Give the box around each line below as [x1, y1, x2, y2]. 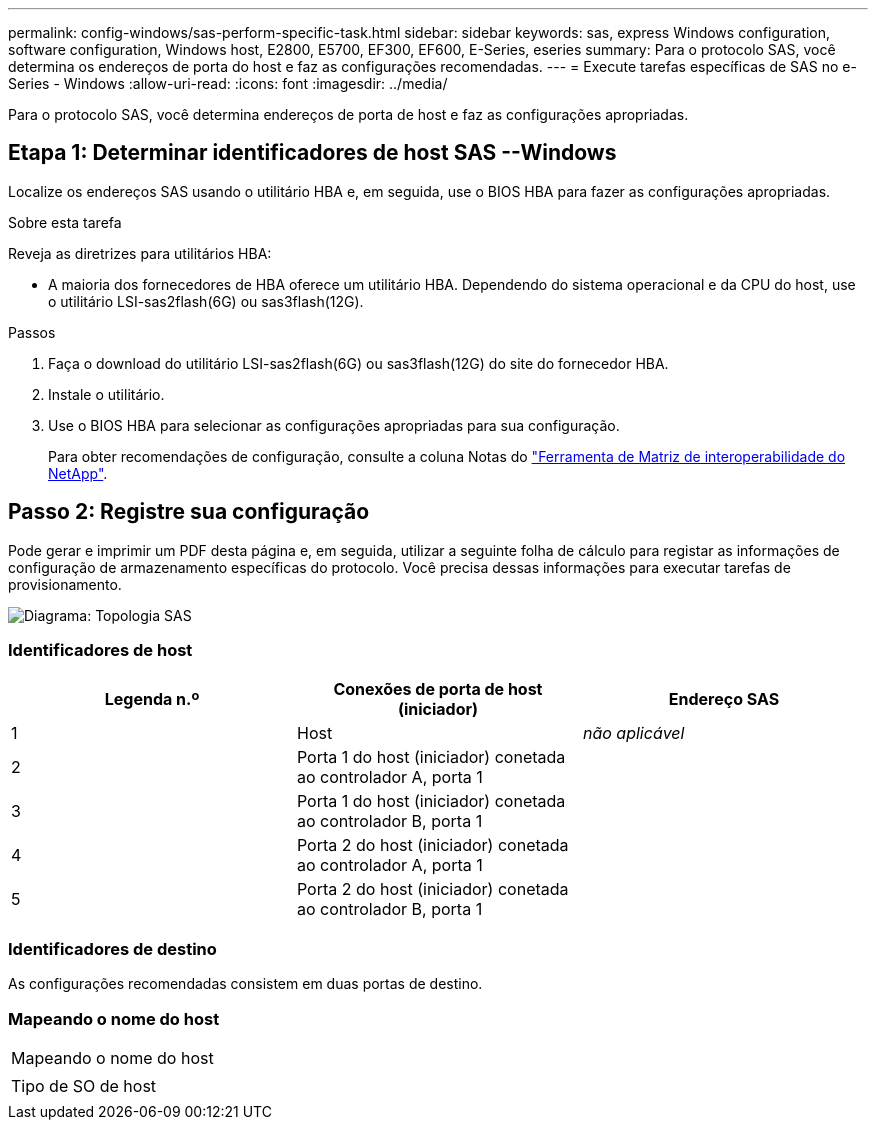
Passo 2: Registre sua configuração [8, 499, 370, 525]
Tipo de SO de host [11, 1075, 157, 1096]
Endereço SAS [668, 689, 780, 710]
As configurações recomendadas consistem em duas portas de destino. [8, 975, 483, 993]
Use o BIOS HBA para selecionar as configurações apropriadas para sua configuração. [48, 416, 620, 434]
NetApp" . [48, 464, 108, 482]
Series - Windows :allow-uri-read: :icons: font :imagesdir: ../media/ [8, 75, 448, 92]
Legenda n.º [104, 689, 200, 710]
